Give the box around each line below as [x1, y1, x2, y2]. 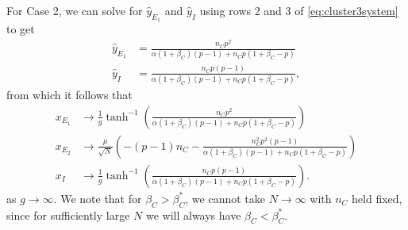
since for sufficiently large [6, 206, 130, 223]
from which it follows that [6, 86, 133, 103]
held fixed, [352, 190, 402, 206]
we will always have [145, 206, 241, 223]
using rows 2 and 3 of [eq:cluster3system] [199, 2, 398, 18]
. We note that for [53, 190, 142, 206]
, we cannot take [185, 190, 265, 206]
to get [6, 21, 35, 37]
